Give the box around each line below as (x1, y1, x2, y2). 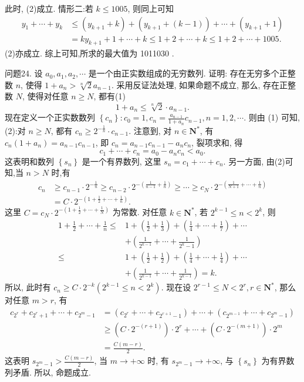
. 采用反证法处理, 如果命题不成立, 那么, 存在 (111, 78, 280, 91)
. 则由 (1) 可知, (244, 111, 300, 123)
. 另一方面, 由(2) (223, 155, 285, 167)
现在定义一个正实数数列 (5, 111, 95, 123)
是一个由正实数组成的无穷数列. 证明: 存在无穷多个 (88, 67, 279, 79)
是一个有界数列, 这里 (82, 155, 161, 167)
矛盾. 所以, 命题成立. (12, 366, 91, 378)
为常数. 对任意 (112, 206, 167, 218)
